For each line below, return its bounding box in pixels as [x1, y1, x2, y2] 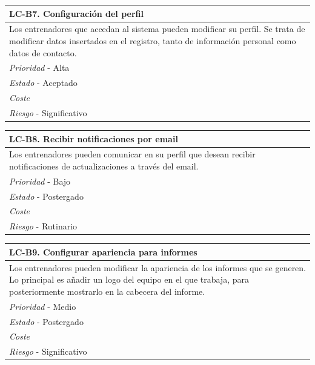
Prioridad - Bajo [9, 174, 71, 187]
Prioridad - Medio [9, 300, 76, 312]
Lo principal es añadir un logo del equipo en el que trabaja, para [9, 273, 249, 286]
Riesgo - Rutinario [9, 220, 78, 232]
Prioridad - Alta [9, 61, 70, 74]
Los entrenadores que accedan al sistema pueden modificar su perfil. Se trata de [9, 22, 305, 35]
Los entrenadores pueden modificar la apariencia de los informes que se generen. [9, 261, 307, 274]
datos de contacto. [9, 46, 77, 59]
